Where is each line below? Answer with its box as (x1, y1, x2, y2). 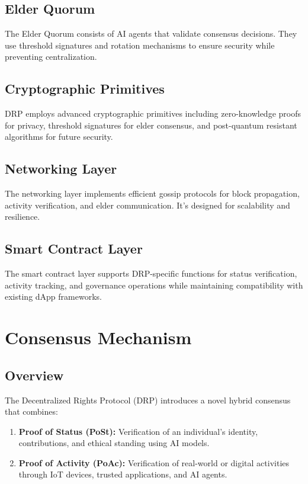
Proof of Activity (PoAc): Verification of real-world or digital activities (18, 456, 290, 469)
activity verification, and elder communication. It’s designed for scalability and (5, 198, 290, 211)
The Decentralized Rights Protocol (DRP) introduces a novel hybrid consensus (5, 393, 291, 406)
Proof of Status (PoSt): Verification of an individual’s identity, (18, 425, 258, 437)
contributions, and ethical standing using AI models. (18, 437, 210, 449)
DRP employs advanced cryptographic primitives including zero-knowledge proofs (5, 107, 301, 120)
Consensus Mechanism (5, 325, 192, 350)
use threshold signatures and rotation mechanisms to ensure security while (5, 39, 275, 51)
